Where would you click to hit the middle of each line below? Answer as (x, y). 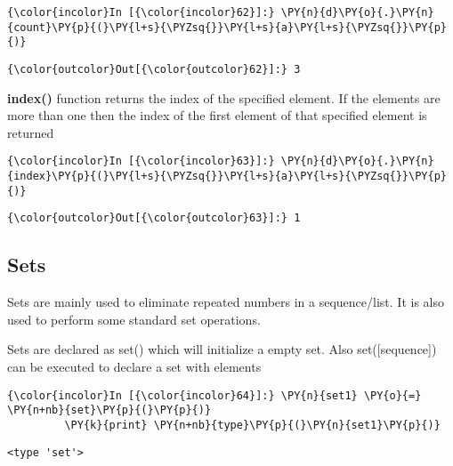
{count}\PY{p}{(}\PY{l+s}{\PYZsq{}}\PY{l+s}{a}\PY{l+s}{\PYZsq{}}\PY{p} (227, 27)
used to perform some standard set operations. (134, 319)
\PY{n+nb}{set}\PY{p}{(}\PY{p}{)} (109, 410)
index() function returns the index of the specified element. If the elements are (224, 97)
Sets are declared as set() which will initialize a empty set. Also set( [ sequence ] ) (222, 349)
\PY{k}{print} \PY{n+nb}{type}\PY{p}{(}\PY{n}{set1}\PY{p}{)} (252, 425)
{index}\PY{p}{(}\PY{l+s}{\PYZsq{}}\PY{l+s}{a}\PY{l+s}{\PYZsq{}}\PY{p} (227, 177)
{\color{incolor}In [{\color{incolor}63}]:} (141, 161)
